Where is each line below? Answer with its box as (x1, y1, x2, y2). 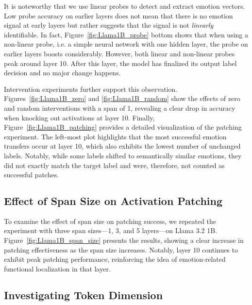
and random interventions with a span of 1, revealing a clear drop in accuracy (4, 102, 235, 113)
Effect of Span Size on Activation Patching (4, 193, 223, 208)
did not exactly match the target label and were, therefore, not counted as (4, 160, 225, 170)
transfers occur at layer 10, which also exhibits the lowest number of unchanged (4, 141, 241, 151)
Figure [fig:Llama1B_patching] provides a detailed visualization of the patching (4, 122, 242, 132)
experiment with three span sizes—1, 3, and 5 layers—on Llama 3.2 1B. (4, 225, 218, 236)
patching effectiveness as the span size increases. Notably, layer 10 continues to (4, 244, 238, 254)
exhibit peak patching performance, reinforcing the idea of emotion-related (4, 254, 226, 264)
